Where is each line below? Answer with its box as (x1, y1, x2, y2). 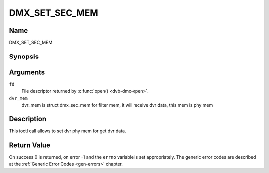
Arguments (9, 68, 45, 76)
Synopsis (9, 52, 39, 60)
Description (9, 115, 47, 123)
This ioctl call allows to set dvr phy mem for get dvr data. (9, 128, 126, 134)
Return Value (9, 141, 51, 149)
